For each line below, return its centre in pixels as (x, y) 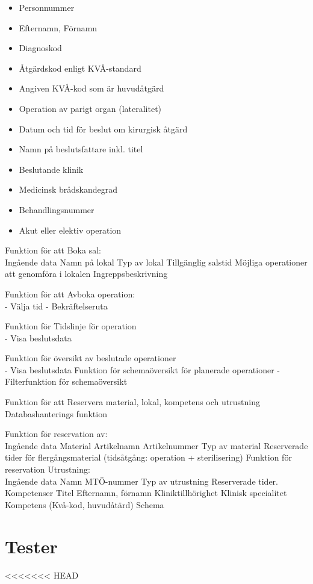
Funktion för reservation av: (56, 434)
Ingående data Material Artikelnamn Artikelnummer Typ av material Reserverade (156, 445)
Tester (31, 546)
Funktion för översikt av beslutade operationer (91, 358)
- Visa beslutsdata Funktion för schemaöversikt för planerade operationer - (143, 369)
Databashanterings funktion (56, 413)
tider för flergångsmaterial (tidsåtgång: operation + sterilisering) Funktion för (148, 457)
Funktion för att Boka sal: (53, 250)
